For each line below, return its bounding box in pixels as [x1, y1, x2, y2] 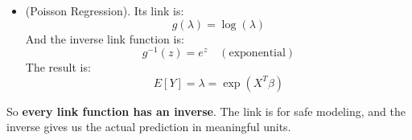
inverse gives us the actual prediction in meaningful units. [6, 118, 291, 135]
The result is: [25, 59, 91, 76]
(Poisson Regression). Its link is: [25, 2, 184, 19]
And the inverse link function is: [25, 30, 184, 47]
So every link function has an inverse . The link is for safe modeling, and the [6, 102, 406, 119]
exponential [229, 47, 286, 60]
